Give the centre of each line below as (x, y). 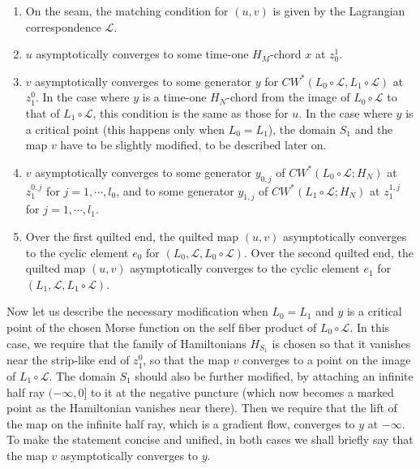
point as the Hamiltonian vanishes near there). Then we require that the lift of (202, 408)
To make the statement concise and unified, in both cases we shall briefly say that (210, 439)
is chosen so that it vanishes (341, 343)
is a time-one (174, 97)
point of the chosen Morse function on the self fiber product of (162, 327)
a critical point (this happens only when (125, 129)
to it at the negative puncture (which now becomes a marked (242, 392)
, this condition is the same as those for (191, 112)
